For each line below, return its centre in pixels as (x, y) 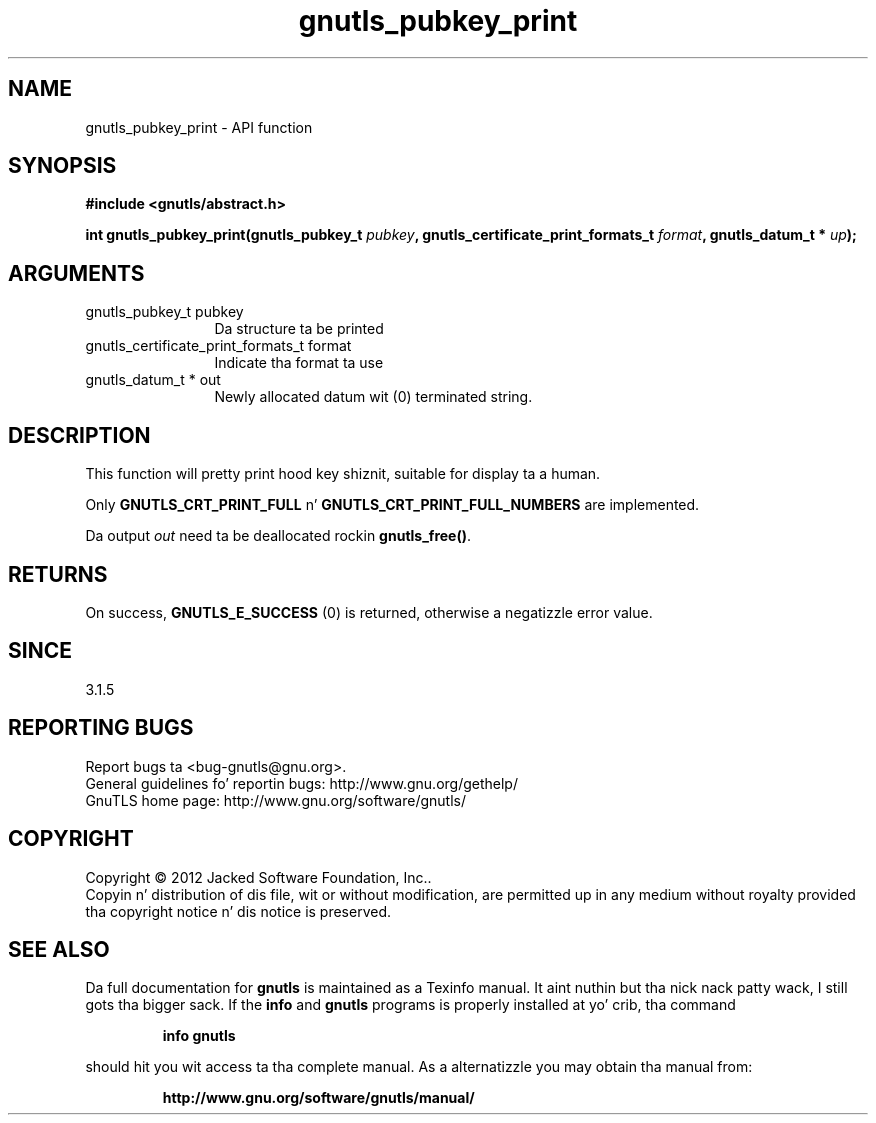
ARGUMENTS (76, 273)
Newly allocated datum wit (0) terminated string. (373, 397)
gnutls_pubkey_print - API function (199, 127)
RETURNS (58, 574)
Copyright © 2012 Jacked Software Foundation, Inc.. (258, 877)
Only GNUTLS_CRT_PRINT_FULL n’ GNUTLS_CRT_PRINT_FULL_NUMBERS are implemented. (392, 505)
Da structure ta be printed (299, 329)
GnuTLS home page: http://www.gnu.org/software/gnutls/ (275, 800)
